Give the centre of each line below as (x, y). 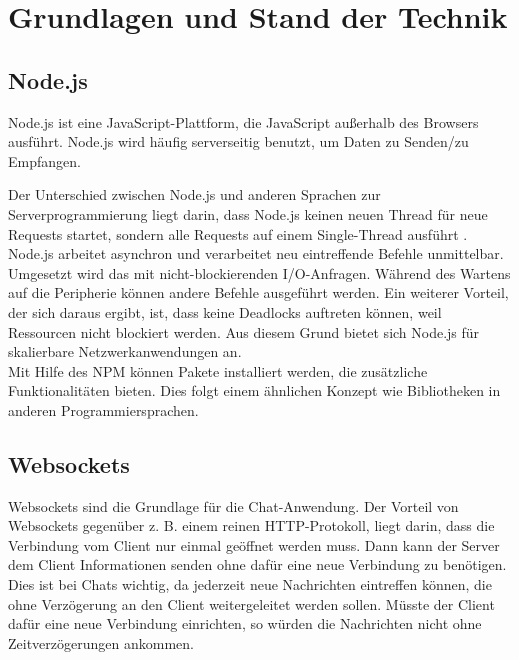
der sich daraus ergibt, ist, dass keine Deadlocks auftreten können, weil (225, 311)
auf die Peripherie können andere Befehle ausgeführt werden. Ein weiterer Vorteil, (258, 292)
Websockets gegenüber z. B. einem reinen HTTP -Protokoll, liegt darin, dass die (251, 525)
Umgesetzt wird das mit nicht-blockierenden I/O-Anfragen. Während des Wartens (259, 272)
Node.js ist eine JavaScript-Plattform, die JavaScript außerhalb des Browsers (243, 121)
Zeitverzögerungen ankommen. (101, 642)
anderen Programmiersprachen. (103, 409)
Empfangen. (44, 160)
